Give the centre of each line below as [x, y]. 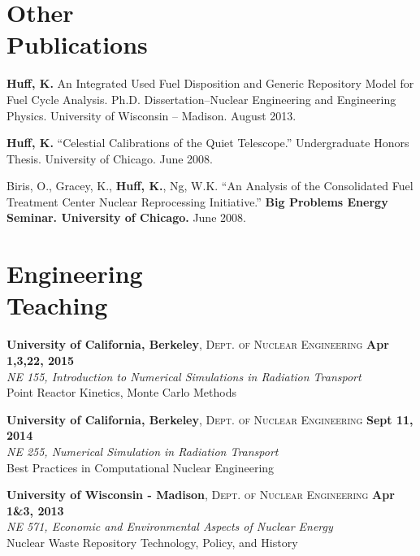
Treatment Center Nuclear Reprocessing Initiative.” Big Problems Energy [197, 201]
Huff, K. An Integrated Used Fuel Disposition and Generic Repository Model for [210, 83]
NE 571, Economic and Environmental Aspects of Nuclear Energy [170, 526]
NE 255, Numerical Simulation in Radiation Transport [143, 451]
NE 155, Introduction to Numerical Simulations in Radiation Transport [184, 376]
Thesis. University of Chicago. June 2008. [110, 158]
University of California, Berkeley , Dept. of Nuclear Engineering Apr [198, 344]
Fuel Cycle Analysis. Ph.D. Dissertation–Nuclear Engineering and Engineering [201, 99]
